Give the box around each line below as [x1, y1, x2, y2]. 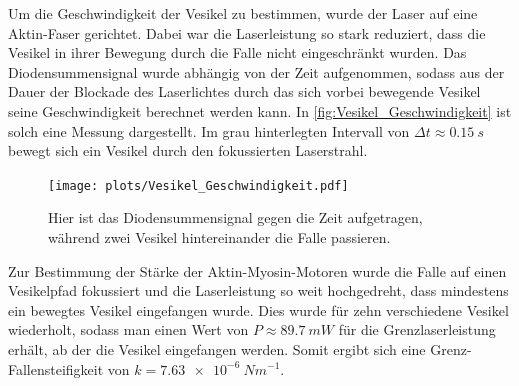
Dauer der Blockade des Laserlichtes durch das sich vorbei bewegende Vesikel [8, 81, 481, 102]
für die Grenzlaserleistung [338, 319, 496, 340]
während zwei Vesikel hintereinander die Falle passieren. [48, 227, 391, 247]
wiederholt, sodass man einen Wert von [8, 319, 249, 340]
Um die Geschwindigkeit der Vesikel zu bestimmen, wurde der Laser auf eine [8, 3, 478, 23]
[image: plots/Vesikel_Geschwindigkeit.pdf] [48, 178, 349, 193]
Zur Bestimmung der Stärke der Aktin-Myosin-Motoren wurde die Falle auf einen [8, 260, 507, 281]
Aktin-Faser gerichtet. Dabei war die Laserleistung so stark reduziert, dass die [8, 22, 486, 43]
